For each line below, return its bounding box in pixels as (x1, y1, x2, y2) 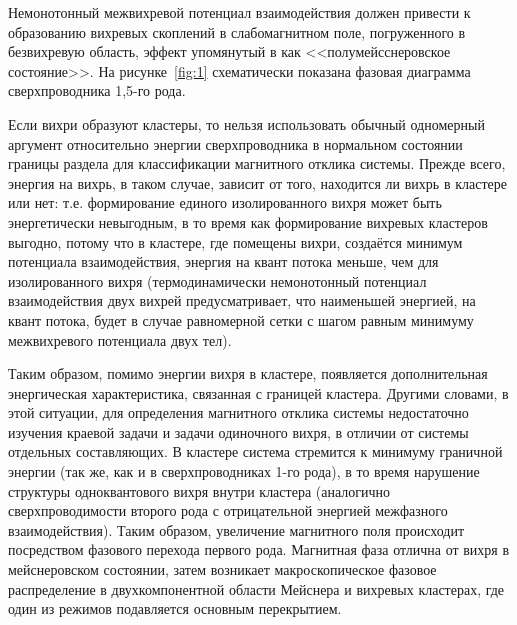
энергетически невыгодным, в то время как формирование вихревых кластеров (8, 211, 488, 232)
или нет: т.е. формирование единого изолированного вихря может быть (8, 192, 442, 213)
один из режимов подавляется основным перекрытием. (8, 598, 342, 619)
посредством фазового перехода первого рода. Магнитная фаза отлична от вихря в (8, 539, 510, 560)
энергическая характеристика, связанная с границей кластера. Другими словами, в (8, 382, 509, 403)
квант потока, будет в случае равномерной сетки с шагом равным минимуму (8, 309, 474, 330)
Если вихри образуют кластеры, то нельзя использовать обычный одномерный (8, 113, 485, 134)
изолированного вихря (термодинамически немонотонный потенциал (8, 270, 427, 291)
